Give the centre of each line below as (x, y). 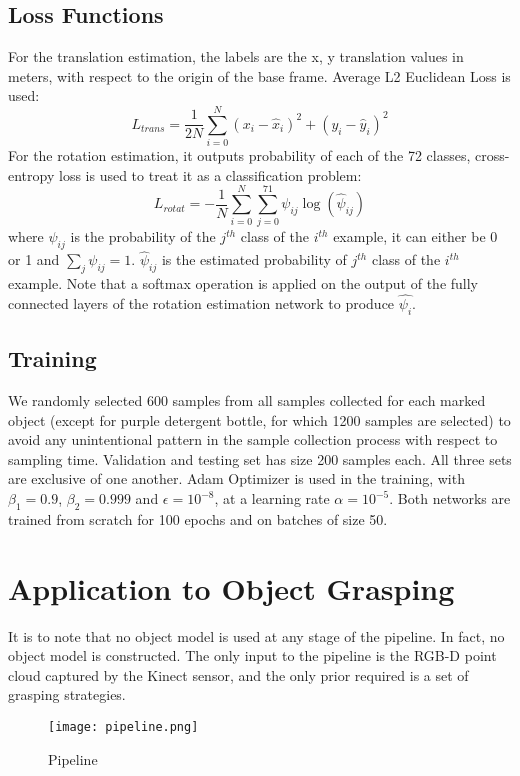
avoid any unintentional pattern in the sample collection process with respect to (253, 439)
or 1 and (34, 259)
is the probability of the (143, 236)
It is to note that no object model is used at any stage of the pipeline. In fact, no (256, 635)
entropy (31, 174)
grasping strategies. (67, 694)
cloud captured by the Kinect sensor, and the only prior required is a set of (238, 674)
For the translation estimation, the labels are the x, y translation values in (236, 56)
